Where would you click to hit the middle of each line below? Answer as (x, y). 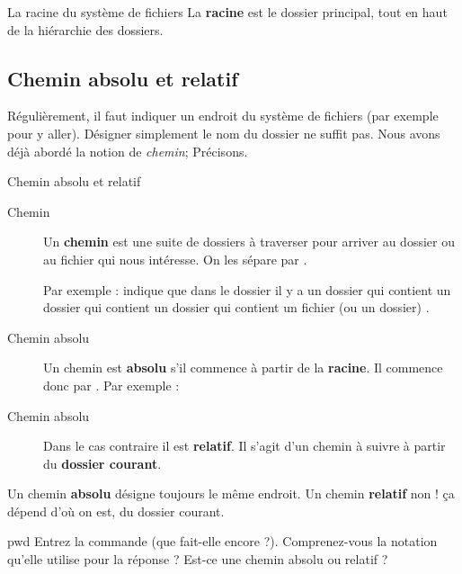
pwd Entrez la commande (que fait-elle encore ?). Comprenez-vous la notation (222, 541)
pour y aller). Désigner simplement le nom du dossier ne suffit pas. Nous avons (224, 133)
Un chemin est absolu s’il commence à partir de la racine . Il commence (243, 368)
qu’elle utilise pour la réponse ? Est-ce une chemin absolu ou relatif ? (198, 559)
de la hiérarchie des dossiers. (85, 29)
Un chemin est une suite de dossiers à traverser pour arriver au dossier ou (249, 242)
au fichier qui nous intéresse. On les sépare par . (175, 259)
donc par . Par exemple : (111, 385)
